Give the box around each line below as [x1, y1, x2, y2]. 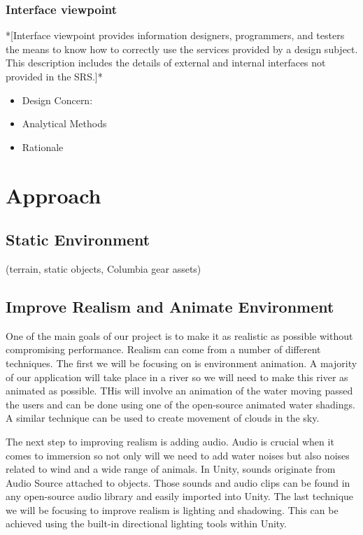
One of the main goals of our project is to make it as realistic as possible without [6, 328, 353, 343]
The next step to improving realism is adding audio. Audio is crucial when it [6, 434, 334, 448]
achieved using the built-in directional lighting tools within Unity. [6, 516, 287, 531]
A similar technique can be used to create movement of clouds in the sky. [6, 411, 320, 425]
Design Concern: [22, 92, 93, 107]
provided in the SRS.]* [6, 69, 103, 83]
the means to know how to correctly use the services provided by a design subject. [6, 41, 358, 56]
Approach [6, 180, 101, 209]
